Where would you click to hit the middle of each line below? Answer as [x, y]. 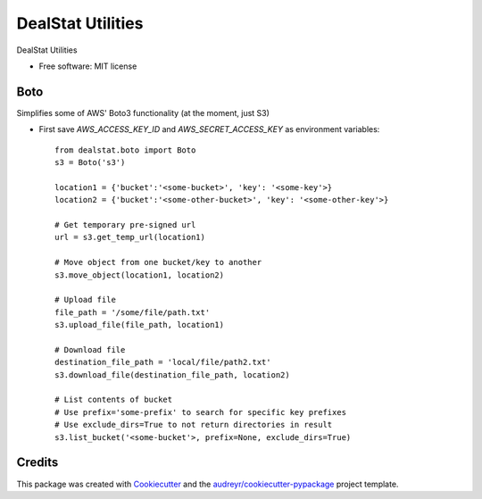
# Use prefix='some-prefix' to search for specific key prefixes [201, 412]
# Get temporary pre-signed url [125, 225]
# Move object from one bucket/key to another [158, 262]
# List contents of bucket [114, 400]
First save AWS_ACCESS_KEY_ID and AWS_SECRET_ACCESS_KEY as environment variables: [209, 129]
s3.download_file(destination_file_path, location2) [172, 374]
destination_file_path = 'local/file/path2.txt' [163, 362]
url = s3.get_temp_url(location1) [130, 237]
